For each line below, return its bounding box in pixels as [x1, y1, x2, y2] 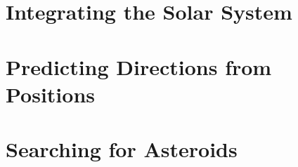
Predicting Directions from [6, 52, 272, 81]
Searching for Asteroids [6, 135, 238, 163]
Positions [6, 79, 96, 108]
